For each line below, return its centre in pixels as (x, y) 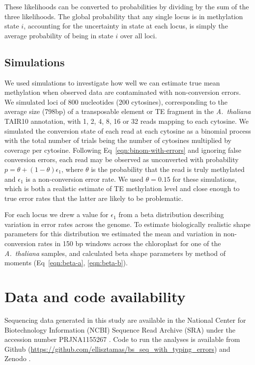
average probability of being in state (59, 35)
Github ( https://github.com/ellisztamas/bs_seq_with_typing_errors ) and (117, 349)
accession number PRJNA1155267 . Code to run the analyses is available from (122, 339)
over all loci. (139, 35)
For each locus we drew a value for (57, 214)
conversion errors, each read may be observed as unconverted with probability (122, 159)
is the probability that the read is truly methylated (168, 169)
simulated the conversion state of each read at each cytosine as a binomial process (128, 130)
